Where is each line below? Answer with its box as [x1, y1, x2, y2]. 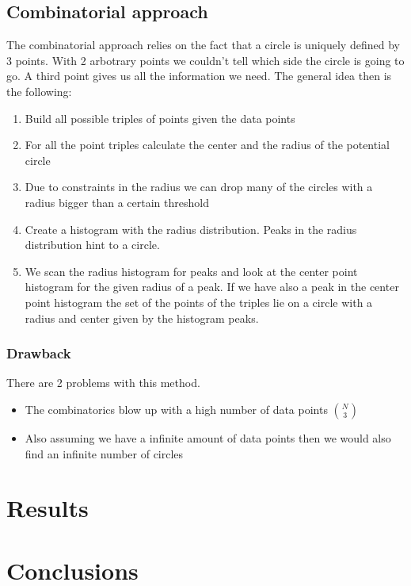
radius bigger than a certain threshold [25, 193, 209, 210]
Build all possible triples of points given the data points [25, 109, 295, 126]
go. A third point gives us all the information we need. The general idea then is [6, 67, 392, 84]
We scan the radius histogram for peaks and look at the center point [25, 262, 358, 279]
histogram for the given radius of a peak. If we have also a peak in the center [25, 278, 399, 295]
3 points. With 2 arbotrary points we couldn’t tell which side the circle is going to [6, 52, 405, 68]
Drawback [6, 343, 71, 363]
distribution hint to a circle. [25, 236, 160, 253]
